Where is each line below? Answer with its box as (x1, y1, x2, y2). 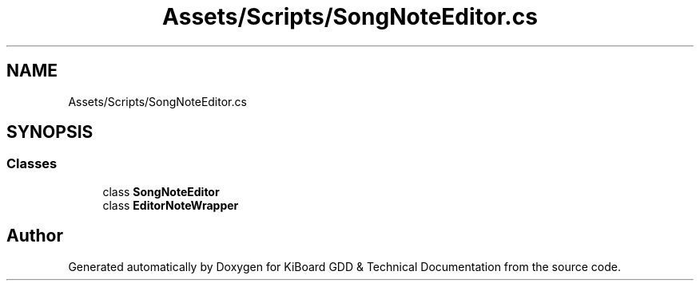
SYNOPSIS (6, 122, 93, 143)
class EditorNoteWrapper (102, 198, 239, 212)
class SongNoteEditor (102, 184, 220, 199)
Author (6, 226, 63, 246)
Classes (6, 155, 58, 172)
